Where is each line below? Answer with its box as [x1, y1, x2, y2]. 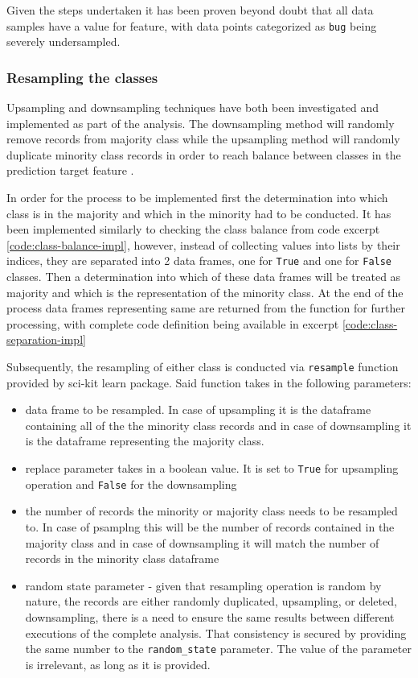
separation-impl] [6, 331, 86, 348]
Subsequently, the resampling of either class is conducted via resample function [6, 358, 399, 375]
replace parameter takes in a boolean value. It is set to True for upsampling [25, 460, 399, 477]
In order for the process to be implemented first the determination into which [6, 189, 388, 206]
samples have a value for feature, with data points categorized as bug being [6, 17, 377, 34]
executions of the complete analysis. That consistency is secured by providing [25, 624, 407, 641]
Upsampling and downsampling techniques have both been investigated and [6, 99, 379, 116]
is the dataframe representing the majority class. [25, 432, 264, 449]
